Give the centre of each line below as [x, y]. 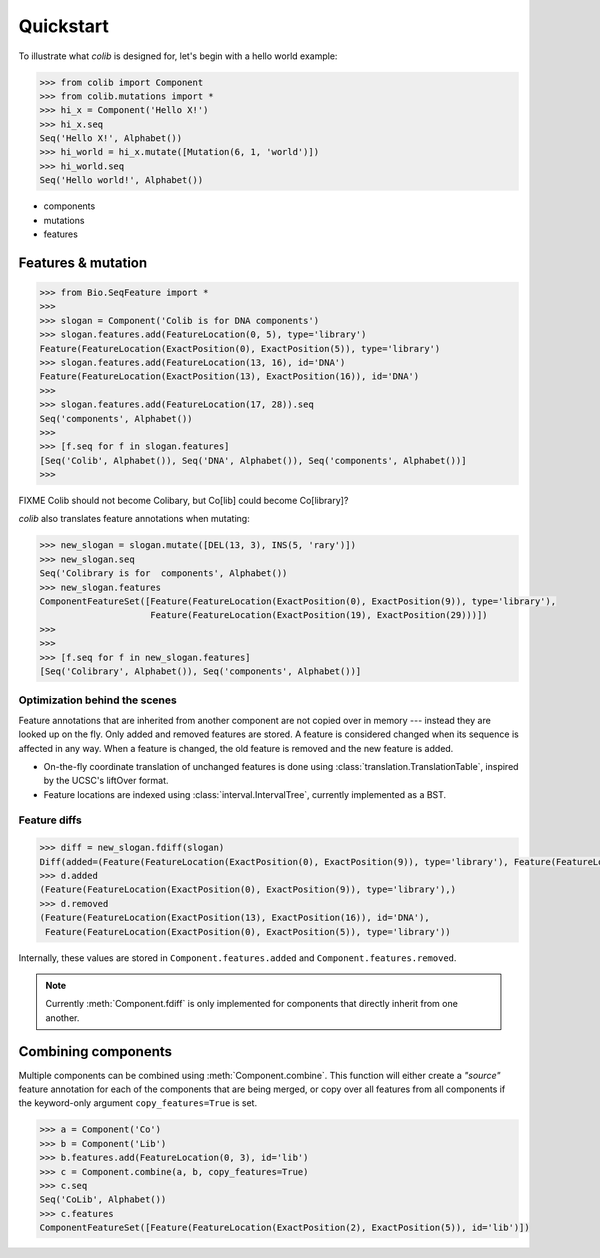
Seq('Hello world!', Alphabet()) [121, 180]
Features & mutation [83, 262]
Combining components [95, 1051]
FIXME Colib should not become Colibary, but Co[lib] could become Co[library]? [183, 501]
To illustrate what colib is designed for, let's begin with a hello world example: [178, 56]
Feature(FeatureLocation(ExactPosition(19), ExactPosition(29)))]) [319, 615]
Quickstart [64, 26]
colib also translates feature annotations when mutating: [134, 519]
